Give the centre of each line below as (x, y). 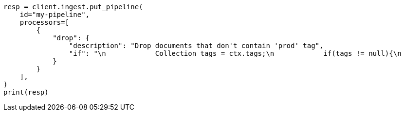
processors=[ (44, 22)
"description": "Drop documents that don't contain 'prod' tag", (196, 46)
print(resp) (26, 92)
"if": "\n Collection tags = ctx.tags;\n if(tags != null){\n (235, 53)
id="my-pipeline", (55, 15)
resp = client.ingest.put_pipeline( (73, 7)
